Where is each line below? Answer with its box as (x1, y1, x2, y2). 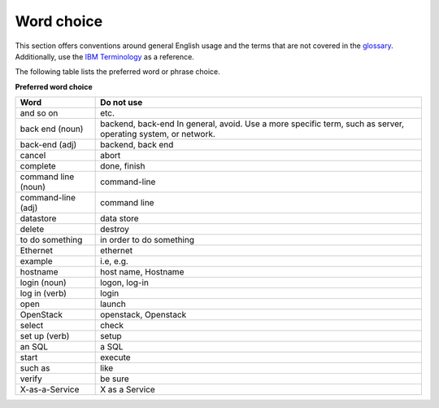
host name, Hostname (100, 266, 185, 278)
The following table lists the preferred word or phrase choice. (15, 67, 220, 77)
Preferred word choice (15, 81, 93, 91)
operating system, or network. (100, 129, 215, 140)
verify (20, 373, 42, 384)
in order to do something (100, 235, 195, 246)
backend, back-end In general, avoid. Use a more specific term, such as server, (100, 118, 405, 129)
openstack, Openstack (100, 309, 187, 321)
